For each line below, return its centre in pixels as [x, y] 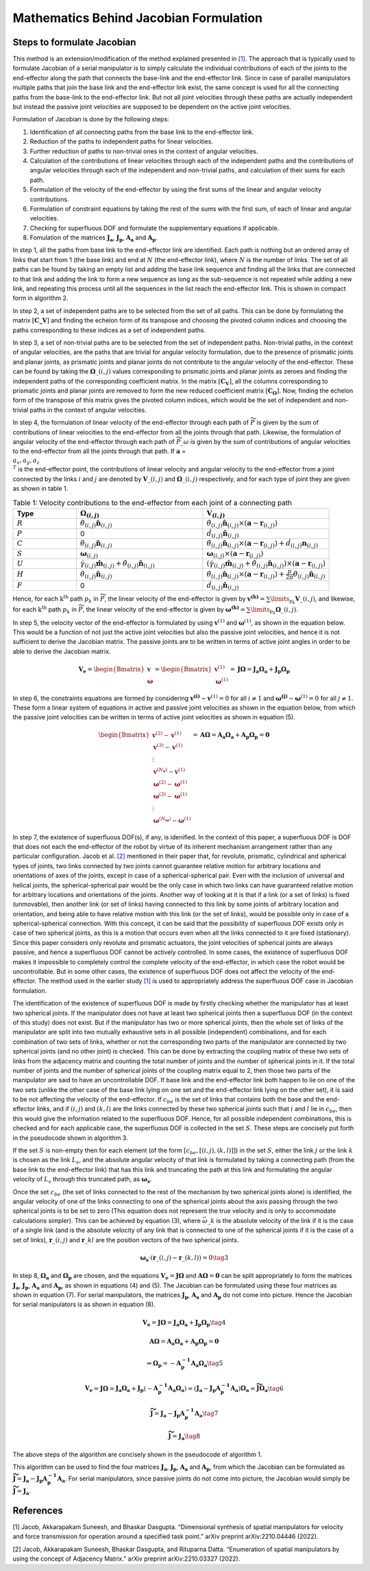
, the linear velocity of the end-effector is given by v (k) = [185, 598]
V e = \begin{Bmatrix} [112, 670]
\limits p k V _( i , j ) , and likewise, [313, 600]
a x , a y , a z [26, 461]
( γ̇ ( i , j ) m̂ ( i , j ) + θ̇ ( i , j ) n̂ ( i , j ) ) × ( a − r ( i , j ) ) [266, 564]
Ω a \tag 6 [271, 1389]
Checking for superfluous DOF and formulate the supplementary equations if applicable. [155, 228]
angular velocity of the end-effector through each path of [94, 441]
